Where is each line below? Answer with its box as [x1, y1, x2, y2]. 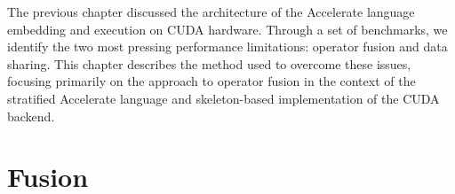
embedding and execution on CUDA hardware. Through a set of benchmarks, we [7, 19, 448, 38]
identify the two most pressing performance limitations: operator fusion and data [7, 37, 448, 56]
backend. [7, 106, 55, 125]
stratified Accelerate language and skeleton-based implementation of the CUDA [7, 89, 440, 107]
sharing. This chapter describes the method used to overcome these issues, [7, 54, 411, 73]
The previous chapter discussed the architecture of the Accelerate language [7, 3, 415, 20]
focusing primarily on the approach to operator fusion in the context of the [7, 72, 416, 90]
